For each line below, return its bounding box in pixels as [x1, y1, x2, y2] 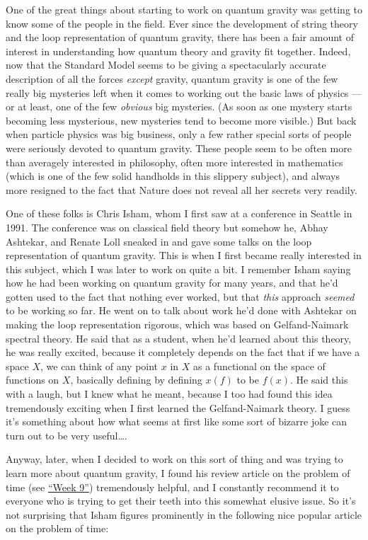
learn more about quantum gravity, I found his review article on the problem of [6, 466, 350, 480]
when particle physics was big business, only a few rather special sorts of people [6, 127, 352, 142]
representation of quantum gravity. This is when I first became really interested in [6, 248, 362, 263]
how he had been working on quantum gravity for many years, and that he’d [6, 275, 338, 290]
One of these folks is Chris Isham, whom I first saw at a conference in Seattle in [6, 206, 352, 221]
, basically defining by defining [70, 372, 202, 387]
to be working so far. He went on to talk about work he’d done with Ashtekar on [6, 303, 357, 318]
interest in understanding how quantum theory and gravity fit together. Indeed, [6, 43, 351, 58]
